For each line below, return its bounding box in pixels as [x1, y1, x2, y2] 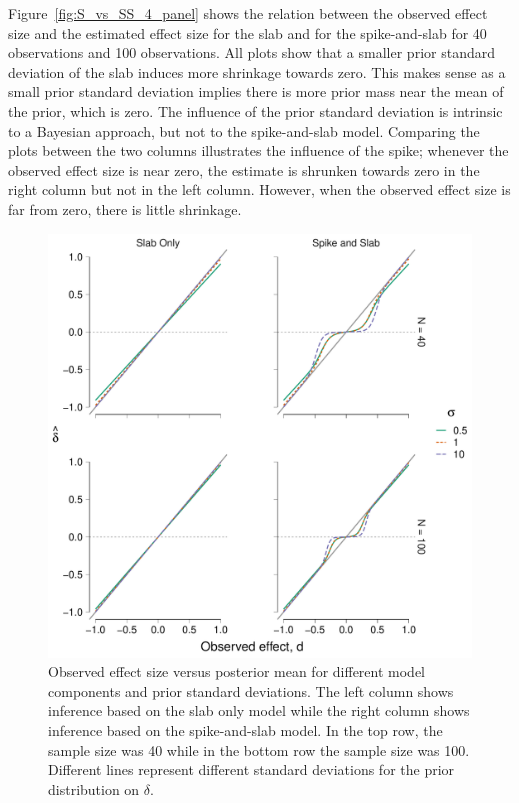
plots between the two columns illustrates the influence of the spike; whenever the [8, 140, 509, 161]
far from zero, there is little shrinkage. [8, 198, 242, 219]
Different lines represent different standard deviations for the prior [48, 759, 455, 780]
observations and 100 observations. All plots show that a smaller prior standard [8, 42, 495, 63]
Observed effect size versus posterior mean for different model [48, 661, 426, 682]
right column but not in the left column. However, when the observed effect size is [8, 179, 511, 200]
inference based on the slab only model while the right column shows [48, 700, 470, 721]
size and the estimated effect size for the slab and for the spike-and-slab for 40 [8, 22, 487, 43]
